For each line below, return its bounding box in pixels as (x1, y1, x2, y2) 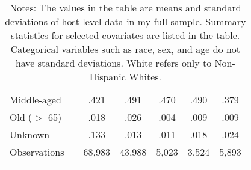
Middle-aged (10, 93, 61, 106)
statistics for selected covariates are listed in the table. (11, 28, 240, 42)
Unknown (10, 127, 50, 141)
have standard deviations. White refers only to (15, 56, 212, 70)
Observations (10, 145, 64, 159)
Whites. (129, 70, 161, 83)
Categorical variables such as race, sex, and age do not (10, 42, 241, 56)
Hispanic (89, 70, 126, 83)
